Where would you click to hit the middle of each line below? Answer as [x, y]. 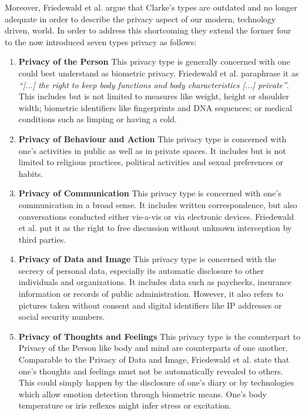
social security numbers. [62, 317]
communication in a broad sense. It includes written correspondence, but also [158, 204]
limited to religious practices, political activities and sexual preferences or [151, 162]
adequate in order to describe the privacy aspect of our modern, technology [140, 19]
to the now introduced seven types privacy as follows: [101, 41]
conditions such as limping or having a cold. [98, 119]
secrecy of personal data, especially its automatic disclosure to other [141, 270]
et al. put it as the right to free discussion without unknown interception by [155, 228]
